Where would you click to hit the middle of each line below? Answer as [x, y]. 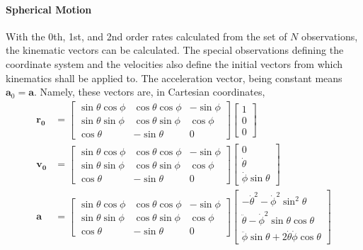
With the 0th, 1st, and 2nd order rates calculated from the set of [146, 36]
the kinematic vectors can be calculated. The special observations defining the [175, 50]
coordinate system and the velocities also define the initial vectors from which [174, 63]
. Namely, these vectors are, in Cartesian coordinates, [150, 92]
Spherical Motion [49, 9]
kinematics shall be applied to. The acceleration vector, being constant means [174, 78]
